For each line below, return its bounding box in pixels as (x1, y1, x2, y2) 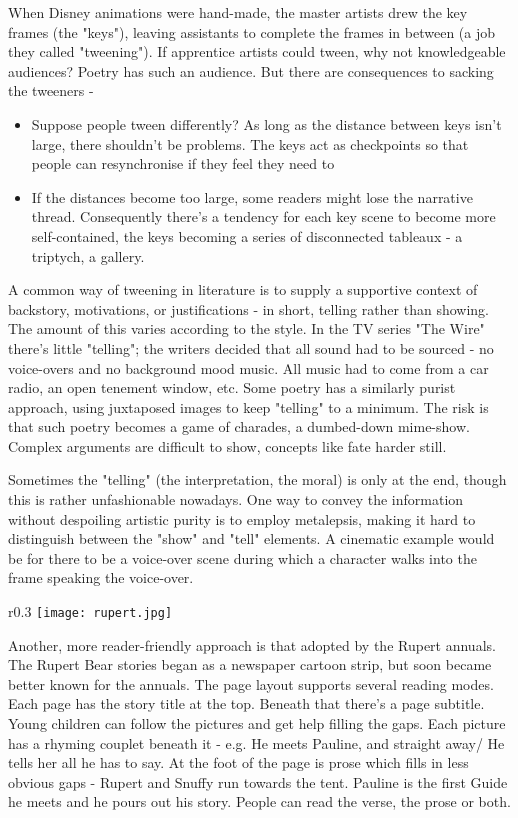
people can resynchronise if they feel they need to (31, 153, 335, 174)
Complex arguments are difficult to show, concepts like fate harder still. (8, 435, 447, 456)
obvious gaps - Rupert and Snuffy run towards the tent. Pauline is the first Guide (8, 771, 508, 792)
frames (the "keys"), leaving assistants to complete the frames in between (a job (8, 21, 496, 42)
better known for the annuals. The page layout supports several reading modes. (8, 673, 494, 694)
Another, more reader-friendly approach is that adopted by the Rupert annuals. (8, 634, 496, 655)
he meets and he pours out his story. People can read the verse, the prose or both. (8, 791, 511, 812)
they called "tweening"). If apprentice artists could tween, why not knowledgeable (8, 41, 506, 62)
